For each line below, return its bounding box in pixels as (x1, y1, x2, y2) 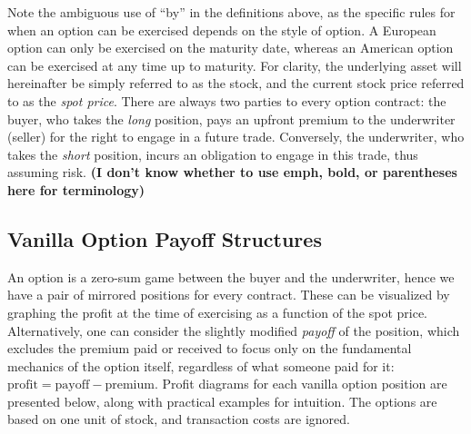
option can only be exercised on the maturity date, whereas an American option (7, 38, 454, 57)
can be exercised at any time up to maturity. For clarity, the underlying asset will (7, 55, 462, 74)
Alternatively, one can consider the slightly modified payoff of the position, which (7, 321, 460, 340)
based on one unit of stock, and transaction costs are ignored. (7, 409, 350, 429)
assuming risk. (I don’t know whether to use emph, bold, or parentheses (7, 163, 457, 182)
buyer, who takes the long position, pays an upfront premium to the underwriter (7, 109, 456, 128)
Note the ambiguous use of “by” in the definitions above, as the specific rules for (7, 3, 456, 21)
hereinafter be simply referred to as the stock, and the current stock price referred (7, 74, 465, 93)
